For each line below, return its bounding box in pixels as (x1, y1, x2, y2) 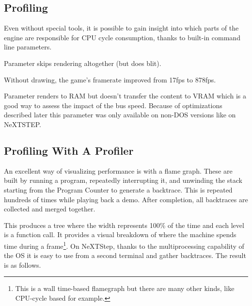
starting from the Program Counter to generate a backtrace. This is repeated (4, 184, 233, 194)
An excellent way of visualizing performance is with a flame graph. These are (4, 165, 233, 176)
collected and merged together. (4, 204, 95, 214)
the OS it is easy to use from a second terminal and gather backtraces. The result (4, 250, 246, 260)
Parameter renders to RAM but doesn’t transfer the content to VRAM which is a (4, 91, 247, 101)
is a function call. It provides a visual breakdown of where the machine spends (4, 229, 236, 240)
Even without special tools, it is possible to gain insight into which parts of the (4, 23, 239, 33)
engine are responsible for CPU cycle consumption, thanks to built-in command (4, 32, 240, 42)
